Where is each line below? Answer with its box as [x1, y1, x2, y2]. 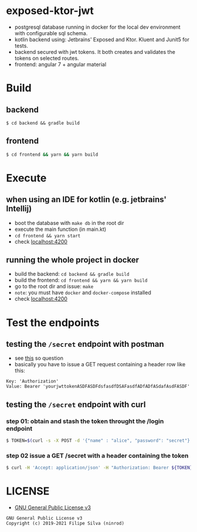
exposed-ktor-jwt [6, 4, 94, 18]
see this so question [14, 354, 63, 362]
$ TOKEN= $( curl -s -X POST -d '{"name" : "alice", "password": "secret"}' [6, 438, 193, 444]
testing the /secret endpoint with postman [6, 339, 164, 349]
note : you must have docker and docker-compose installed [14, 289, 151, 296]
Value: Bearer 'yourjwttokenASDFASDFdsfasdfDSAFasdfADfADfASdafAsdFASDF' [6, 384, 191, 390]
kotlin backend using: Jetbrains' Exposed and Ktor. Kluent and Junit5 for [14, 36, 189, 43]
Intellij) [6, 204, 32, 214]
